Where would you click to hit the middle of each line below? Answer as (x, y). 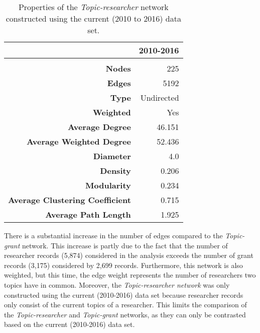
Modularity (108, 185)
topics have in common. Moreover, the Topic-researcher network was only (117, 284)
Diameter (112, 156)
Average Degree (99, 127)
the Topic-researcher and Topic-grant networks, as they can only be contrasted (125, 314)
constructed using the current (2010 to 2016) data (93, 18)
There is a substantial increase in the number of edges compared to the (113, 235)
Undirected (160, 97)
